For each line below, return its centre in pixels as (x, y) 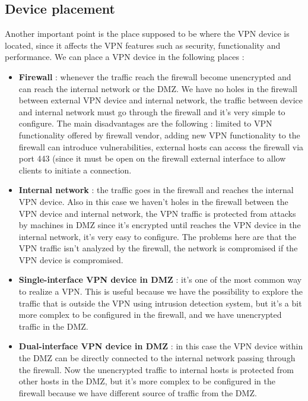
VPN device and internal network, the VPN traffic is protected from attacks (157, 213)
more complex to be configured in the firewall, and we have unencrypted (150, 315)
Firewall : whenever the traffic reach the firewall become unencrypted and (155, 76)
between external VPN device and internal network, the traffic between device (161, 100)
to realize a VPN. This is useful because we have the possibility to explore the (161, 291)
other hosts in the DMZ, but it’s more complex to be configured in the (147, 381)
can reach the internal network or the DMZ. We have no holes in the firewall (158, 88)
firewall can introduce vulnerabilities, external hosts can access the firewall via (161, 146)
